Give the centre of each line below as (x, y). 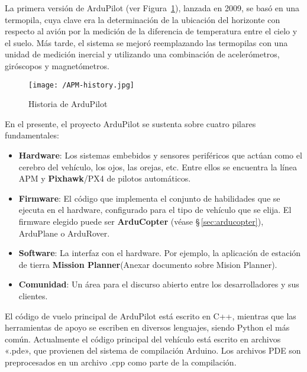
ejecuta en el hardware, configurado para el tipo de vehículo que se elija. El (155, 210)
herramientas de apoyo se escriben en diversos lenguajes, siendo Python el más (147, 327)
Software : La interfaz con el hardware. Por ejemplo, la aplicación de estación (160, 253)
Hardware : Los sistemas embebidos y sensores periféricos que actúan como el (160, 155)
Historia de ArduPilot (68, 104)
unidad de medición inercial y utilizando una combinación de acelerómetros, (142, 54)
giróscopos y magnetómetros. (57, 65)
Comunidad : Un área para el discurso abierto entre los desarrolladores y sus (159, 284)
